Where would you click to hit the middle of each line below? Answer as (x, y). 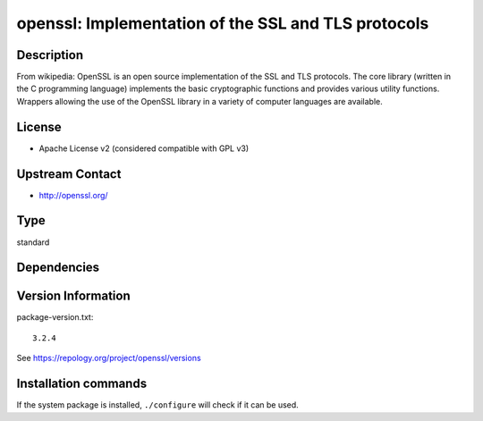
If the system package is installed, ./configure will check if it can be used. (157, 405)
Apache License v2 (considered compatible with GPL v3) (144, 148)
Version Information (73, 296)
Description (50, 55)
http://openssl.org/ (73, 195)
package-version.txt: (55, 317)
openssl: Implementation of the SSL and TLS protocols (223, 23)
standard (33, 242)
